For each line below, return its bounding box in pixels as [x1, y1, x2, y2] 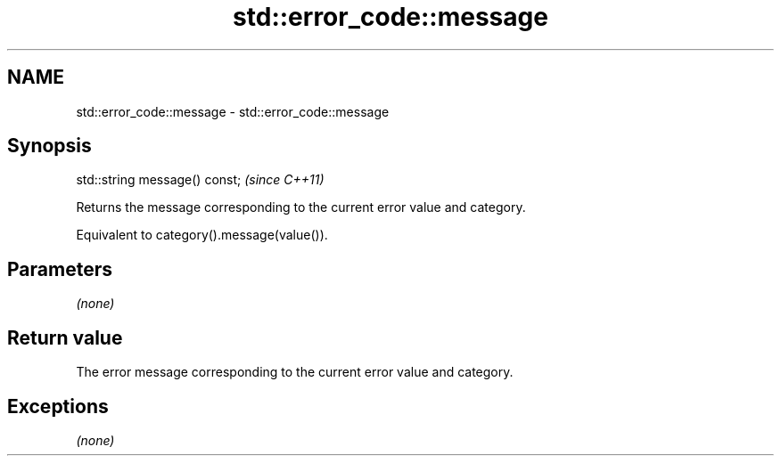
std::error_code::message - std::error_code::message [76, 103, 390, 119]
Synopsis [7, 134, 92, 158]
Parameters [7, 257, 112, 280]
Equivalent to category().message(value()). [76, 227, 328, 243]
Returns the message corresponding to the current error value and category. [76, 199, 526, 215]
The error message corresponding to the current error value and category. [76, 364, 514, 380]
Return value [7, 326, 123, 349]
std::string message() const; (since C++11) [76, 172, 325, 188]
